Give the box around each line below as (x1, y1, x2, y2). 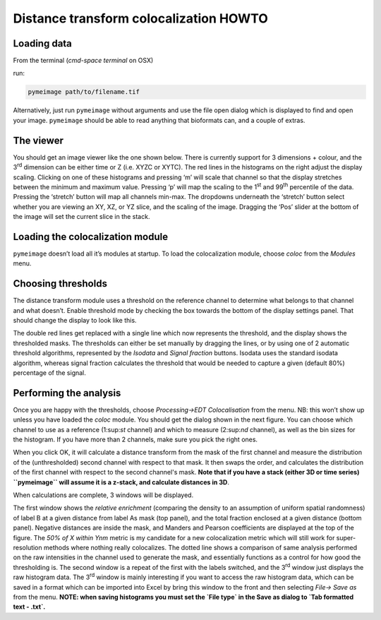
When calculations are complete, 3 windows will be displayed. (13, 491, 194, 499)
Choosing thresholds (13, 278, 107, 290)
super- (336, 533, 356, 542)
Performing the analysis (13, 387, 121, 399)
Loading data (13, 37, 72, 49)
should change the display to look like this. (13, 316, 137, 325)
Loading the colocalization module (13, 230, 169, 243)
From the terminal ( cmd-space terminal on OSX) (13, 56, 154, 65)
